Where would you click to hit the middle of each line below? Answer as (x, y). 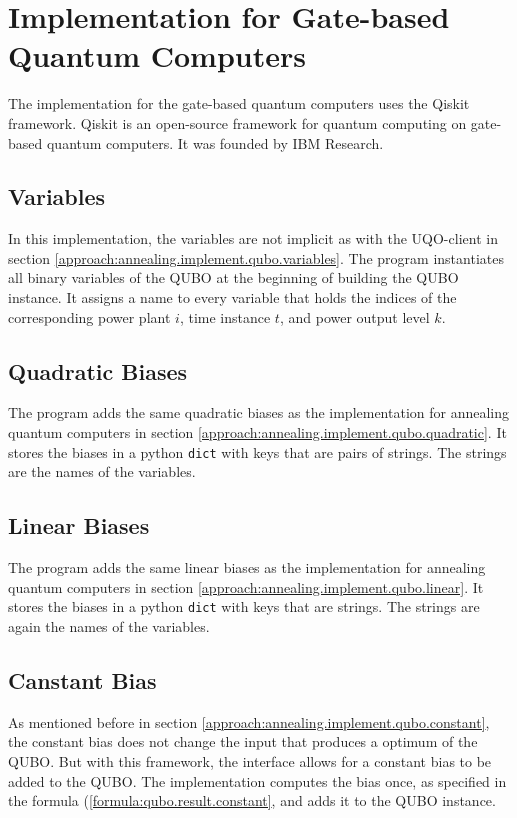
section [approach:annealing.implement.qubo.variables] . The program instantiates (256, 257)
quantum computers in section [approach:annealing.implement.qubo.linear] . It (246, 586)
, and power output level (354, 316)
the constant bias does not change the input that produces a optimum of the (243, 741)
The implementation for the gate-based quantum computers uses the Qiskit (239, 103)
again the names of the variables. (109, 625)
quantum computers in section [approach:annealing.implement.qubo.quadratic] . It (257, 432)
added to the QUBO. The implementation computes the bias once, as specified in (257, 780)
